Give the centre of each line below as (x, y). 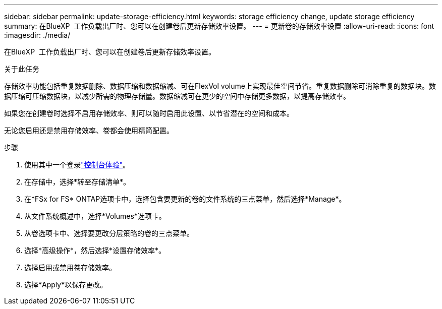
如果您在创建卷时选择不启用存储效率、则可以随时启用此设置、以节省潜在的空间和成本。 (149, 113)
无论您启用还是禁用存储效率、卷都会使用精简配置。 (89, 130)
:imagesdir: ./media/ (37, 35)
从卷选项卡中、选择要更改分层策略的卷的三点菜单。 (109, 233)
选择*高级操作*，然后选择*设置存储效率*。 (95, 250)
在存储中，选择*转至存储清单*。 (77, 182)
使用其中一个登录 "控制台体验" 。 (77, 165)
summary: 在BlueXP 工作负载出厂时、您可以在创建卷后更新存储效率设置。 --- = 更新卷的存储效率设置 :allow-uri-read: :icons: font (219, 26)
